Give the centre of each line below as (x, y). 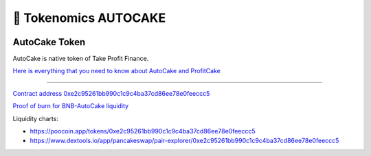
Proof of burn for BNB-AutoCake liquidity (71, 106)
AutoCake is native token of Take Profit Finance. (81, 59)
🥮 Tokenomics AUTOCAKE (89, 18)
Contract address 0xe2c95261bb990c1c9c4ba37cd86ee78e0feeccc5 (111, 93)
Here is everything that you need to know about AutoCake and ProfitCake (117, 71)
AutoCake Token (49, 42)
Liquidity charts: (35, 118)
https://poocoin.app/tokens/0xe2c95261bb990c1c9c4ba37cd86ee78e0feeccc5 (143, 131)
